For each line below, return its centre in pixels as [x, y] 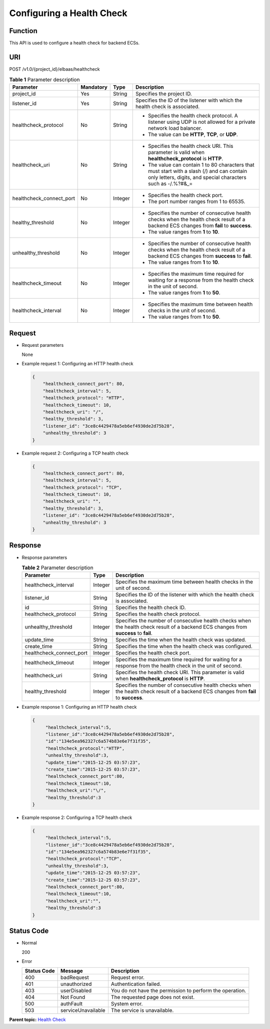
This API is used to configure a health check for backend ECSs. [74, 43]
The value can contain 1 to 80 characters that [201, 164]
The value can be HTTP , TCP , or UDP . [193, 134]
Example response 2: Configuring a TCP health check [77, 817]
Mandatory [94, 87]
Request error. [128, 977]
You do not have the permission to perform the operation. [178, 991]
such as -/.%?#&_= [170, 183]
